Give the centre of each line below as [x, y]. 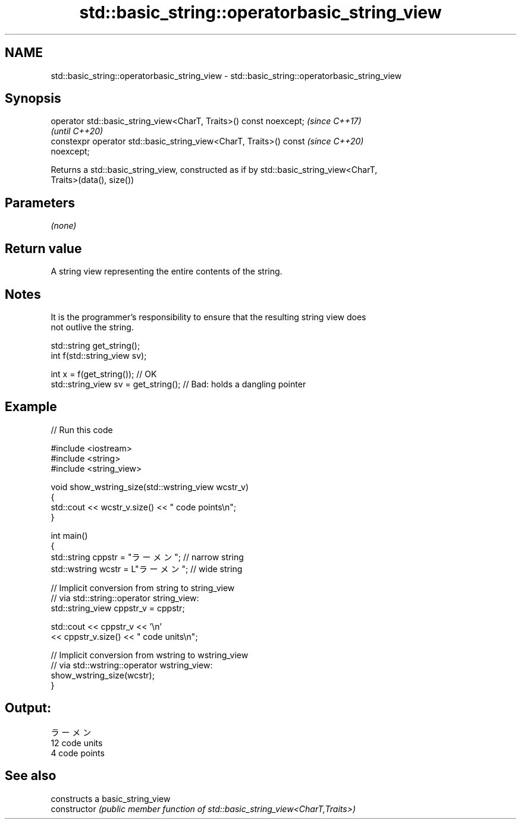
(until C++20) [77, 131]
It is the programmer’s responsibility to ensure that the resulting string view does [208, 317]
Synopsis [33, 99]
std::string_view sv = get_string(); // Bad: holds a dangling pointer [178, 384]
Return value [43, 248]
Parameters [40, 203]
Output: [28, 708]
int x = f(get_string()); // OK [104, 374]
